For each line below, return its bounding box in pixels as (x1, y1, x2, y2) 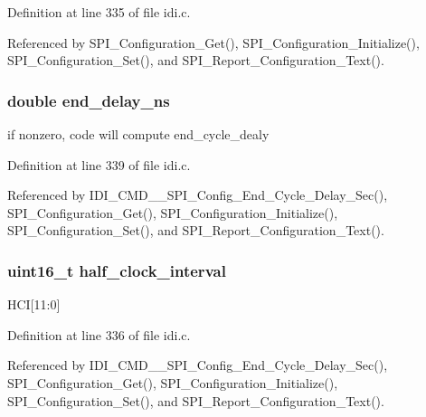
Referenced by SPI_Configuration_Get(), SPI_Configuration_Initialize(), (7, 33, 420, 52)
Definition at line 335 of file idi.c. (7, 3, 191, 21)
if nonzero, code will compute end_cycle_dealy (7, 125, 270, 143)
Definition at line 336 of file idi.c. (7, 325, 191, 344)
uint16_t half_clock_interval (7, 259, 226, 281)
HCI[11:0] (7, 295, 61, 314)
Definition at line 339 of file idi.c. (7, 155, 191, 174)
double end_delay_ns (7, 89, 170, 111)
